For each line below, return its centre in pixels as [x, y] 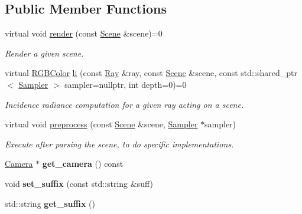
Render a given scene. [44, 53]
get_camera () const [83, 164]
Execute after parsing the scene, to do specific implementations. [119, 144]
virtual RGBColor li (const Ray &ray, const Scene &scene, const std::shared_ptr [151, 73]
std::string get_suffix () [50, 203]
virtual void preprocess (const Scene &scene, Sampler [101, 124]
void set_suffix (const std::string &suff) [79, 183]
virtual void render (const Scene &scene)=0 [84, 33]
